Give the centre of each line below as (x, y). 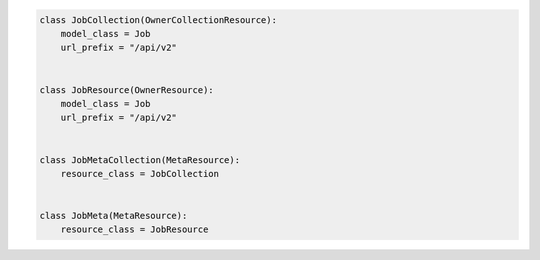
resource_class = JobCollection (140, 173)
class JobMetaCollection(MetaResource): (139, 159)
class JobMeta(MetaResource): (113, 216)
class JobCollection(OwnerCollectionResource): (158, 19)
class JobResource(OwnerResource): (126, 89)
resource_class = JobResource (134, 229)
